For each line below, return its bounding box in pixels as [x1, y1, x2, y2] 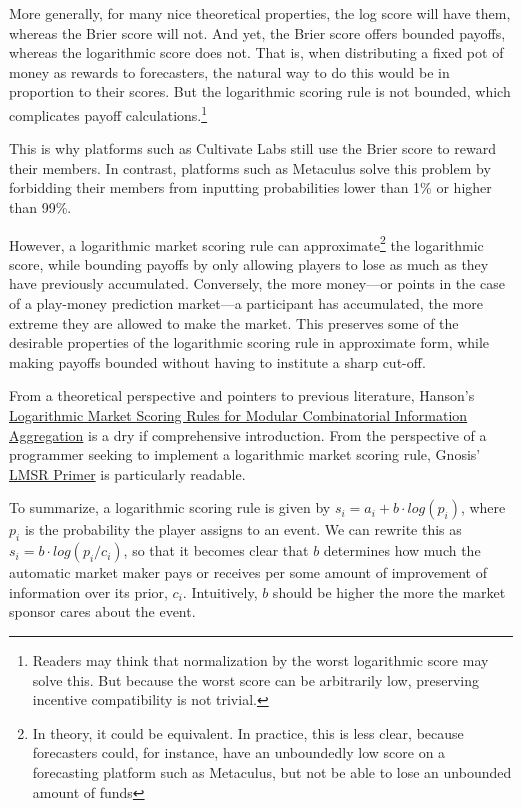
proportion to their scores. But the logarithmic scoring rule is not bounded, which [9, 81, 511, 102]
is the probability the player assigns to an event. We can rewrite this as [24, 519, 462, 540]
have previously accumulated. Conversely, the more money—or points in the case [9, 273, 505, 294]
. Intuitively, [182, 581, 258, 602]
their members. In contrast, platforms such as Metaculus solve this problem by [9, 157, 491, 178]
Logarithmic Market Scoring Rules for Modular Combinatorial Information [9, 405, 468, 425]
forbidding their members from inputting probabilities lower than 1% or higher [9, 177, 492, 198]
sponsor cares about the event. [9, 601, 196, 622]
